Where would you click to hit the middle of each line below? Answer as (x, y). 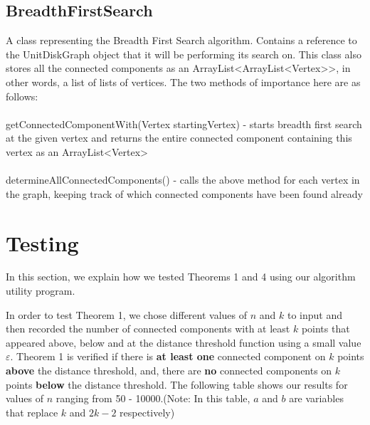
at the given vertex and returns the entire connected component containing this (179, 138)
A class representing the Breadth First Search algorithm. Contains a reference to (181, 40)
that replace (32, 412)
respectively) (147, 412)
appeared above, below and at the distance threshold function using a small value (184, 342)
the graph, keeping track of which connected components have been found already (184, 193)
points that (326, 329)
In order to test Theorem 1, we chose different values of (127, 314)
